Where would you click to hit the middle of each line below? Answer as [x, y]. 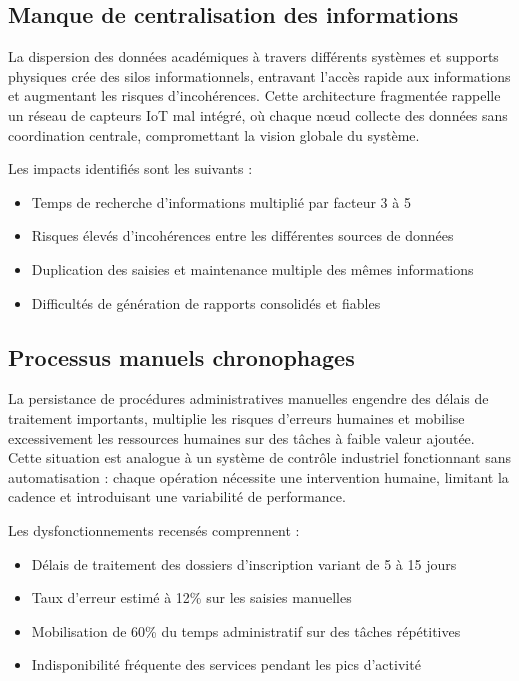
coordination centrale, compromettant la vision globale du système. [214, 134]
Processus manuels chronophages [181, 356]
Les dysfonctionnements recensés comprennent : [154, 529]
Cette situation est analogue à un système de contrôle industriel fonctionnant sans [260, 457]
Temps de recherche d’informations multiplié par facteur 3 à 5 [221, 201]
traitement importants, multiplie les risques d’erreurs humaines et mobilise [236, 417]
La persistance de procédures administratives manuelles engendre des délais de [248, 398]
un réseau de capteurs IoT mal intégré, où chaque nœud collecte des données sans [258, 114]
